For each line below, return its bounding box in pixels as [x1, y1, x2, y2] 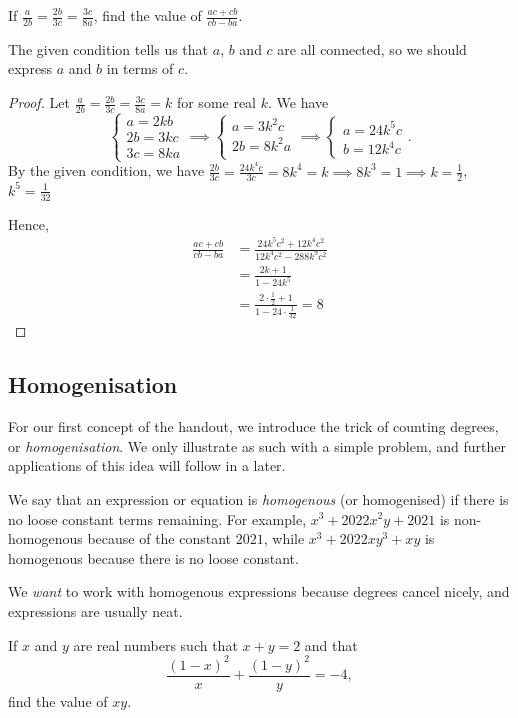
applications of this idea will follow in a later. [8, 455, 286, 476]
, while [263, 528, 305, 549]
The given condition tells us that [8, 38, 209, 59]
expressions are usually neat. [8, 600, 183, 621]
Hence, [8, 213, 49, 234]
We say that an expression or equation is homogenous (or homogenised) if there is [8, 488, 509, 509]
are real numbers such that [73, 634, 238, 655]
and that [304, 634, 358, 655]
